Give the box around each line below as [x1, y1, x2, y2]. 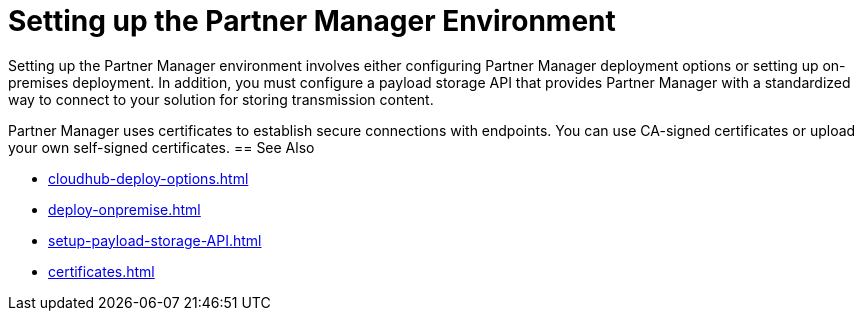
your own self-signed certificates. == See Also [8, 138, 315, 156]
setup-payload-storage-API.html [48, 231, 262, 249]
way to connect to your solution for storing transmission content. [8, 90, 434, 108]
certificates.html [48, 262, 155, 280]
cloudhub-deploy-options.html [48, 169, 249, 187]
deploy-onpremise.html [48, 200, 201, 218]
